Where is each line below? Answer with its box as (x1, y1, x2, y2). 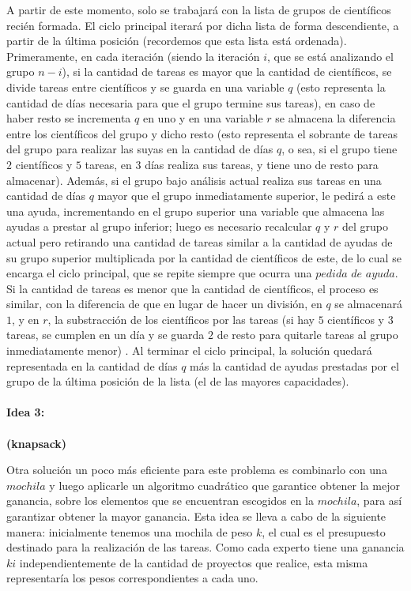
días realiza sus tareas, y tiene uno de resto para (145, 156, 379, 172)
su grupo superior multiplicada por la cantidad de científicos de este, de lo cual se (6, 249, 402, 265)
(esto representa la (296, 78, 386, 95)
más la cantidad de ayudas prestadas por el (190, 357, 399, 374)
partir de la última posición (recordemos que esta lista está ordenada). (6, 32, 347, 49)
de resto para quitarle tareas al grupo (217, 326, 398, 343)
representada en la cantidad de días (6, 357, 178, 374)
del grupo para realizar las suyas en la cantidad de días (6, 141, 273, 157)
